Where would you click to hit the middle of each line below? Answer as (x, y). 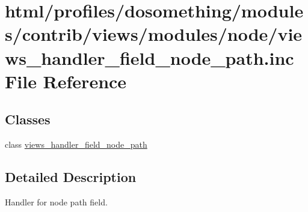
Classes (28, 119)
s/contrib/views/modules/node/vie (154, 34)
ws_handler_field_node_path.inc (149, 57)
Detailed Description (71, 177)
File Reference (66, 81)
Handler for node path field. (56, 201)
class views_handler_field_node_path (76, 144)
